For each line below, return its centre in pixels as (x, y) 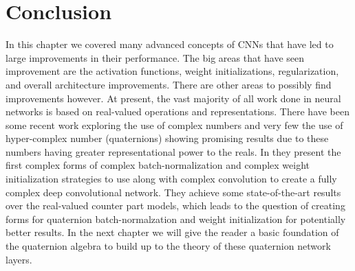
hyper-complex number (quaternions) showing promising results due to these (167, 138)
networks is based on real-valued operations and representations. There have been (178, 111)
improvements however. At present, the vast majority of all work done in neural (173, 98)
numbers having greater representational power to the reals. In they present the (173, 151)
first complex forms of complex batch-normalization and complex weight (158, 165)
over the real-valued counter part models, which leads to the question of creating (175, 205)
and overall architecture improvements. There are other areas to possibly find (169, 84)
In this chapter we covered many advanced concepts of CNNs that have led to (170, 44)
